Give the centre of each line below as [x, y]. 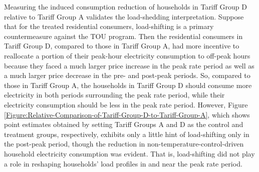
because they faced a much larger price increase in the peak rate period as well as [129, 65]
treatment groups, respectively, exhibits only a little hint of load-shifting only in [127, 134]
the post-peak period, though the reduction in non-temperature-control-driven [124, 144]
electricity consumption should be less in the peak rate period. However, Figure [126, 104]
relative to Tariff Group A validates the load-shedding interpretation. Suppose [124, 16]
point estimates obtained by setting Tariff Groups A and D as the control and [124, 124]
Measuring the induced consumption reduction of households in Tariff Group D [125, 6]
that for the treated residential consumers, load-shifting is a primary [109, 26]
